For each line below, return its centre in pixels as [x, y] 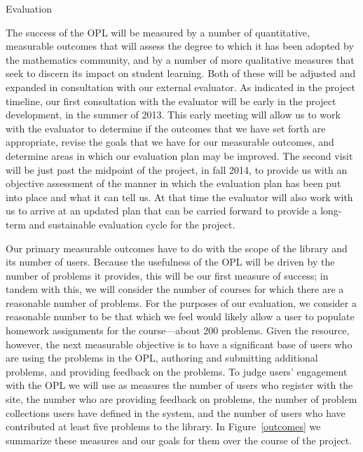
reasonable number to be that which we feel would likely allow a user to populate [180, 316]
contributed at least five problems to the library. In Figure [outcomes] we [163, 426]
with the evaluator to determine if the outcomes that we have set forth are [166, 128]
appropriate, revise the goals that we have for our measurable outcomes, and [170, 142]
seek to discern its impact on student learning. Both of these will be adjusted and [181, 73]
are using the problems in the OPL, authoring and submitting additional [162, 358]
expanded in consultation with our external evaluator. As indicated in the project [180, 87]
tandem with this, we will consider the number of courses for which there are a [175, 289]
